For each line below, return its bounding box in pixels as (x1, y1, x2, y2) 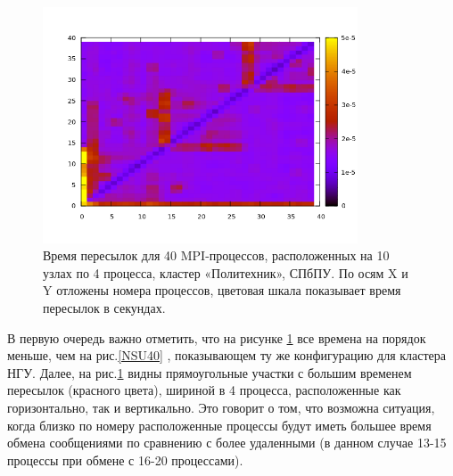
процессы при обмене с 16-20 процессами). (7, 450, 243, 469)
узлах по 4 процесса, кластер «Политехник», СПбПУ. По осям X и (43, 263, 408, 282)
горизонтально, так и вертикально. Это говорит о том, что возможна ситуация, (7, 398, 435, 416)
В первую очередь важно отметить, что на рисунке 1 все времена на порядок (7, 328, 426, 347)
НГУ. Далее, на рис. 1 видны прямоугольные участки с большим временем (7, 363, 412, 382)
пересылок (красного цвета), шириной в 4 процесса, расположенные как (7, 381, 401, 399)
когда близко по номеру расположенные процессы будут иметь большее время (7, 415, 432, 434)
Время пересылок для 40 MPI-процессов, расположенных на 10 (43, 246, 390, 265)
